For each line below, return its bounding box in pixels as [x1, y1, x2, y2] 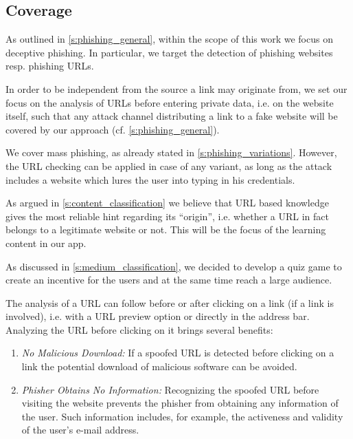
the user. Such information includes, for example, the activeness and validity [21, 409, 343, 423]
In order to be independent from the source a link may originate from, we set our [5, 81, 348, 96]
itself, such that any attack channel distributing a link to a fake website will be [5, 109, 338, 123]
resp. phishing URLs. [5, 58, 94, 73]
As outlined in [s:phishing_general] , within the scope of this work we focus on [5, 32, 333, 46]
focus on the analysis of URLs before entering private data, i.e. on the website [5, 95, 334, 109]
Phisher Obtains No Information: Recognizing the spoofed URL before [21, 382, 319, 396]
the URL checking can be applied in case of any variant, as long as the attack [5, 158, 332, 173]
